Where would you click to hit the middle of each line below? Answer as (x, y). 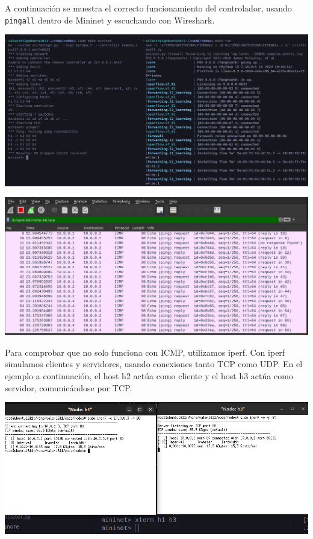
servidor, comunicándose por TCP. (69, 387)
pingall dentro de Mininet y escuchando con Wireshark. (110, 20)
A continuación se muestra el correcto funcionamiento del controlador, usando (148, 8)
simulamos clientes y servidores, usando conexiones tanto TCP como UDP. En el (154, 364)
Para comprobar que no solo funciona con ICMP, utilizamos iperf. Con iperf (145, 352)
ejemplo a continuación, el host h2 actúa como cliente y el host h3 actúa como (149, 375)
